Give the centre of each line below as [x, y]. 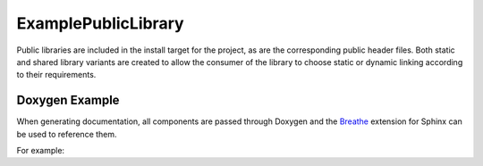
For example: [41, 151]
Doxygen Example [68, 100]
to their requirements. [56, 75]
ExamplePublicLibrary [100, 23]
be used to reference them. [67, 134]
